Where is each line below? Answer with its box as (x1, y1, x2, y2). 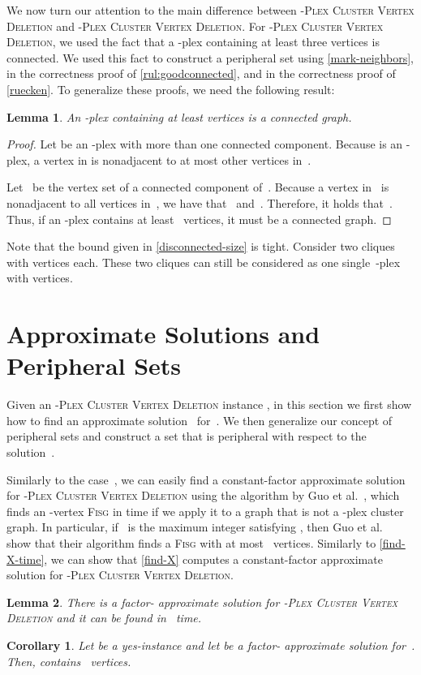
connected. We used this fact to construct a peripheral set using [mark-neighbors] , (6, 49, 414, 66)
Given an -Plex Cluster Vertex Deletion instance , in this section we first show (6, 396, 412, 413)
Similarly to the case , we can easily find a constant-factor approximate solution (6, 471, 406, 488)
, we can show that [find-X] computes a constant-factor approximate (44, 550, 383, 567)
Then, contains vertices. (6, 652, 131, 669)
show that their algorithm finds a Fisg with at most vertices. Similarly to (6, 534, 376, 551)
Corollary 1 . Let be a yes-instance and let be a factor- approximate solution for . (6, 636, 415, 653)
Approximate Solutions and (6, 317, 320, 350)
